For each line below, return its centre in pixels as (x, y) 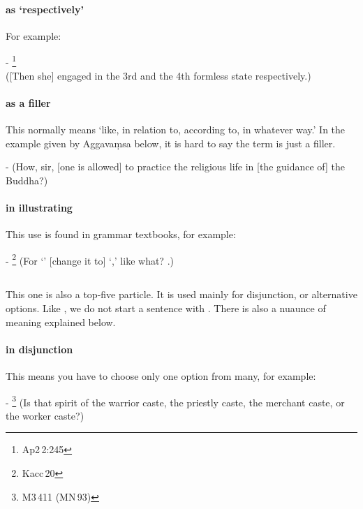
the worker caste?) (45, 415)
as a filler (28, 102)
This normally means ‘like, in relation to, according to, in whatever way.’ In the (176, 130)
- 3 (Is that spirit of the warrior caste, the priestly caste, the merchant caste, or (175, 401)
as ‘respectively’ (45, 9)
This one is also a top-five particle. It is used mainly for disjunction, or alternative (181, 294)
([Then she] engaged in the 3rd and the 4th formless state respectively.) (158, 75)
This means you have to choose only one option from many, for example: (161, 376)
